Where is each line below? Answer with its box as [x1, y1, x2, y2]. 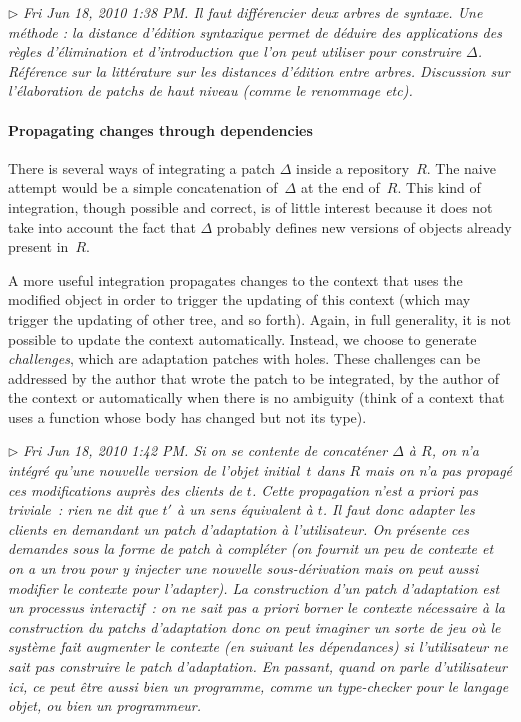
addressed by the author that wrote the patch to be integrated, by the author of [8, 367, 500, 388]
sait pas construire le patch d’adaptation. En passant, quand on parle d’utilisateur [8, 656, 508, 677]
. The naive [426, 157, 496, 178]
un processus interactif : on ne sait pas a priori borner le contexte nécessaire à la [8, 597, 505, 618]
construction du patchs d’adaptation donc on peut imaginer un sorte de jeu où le [8, 616, 501, 637]
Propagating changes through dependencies [8, 119, 313, 140]
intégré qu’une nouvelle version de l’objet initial [8, 460, 300, 481]
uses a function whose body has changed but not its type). [8, 406, 367, 427]
